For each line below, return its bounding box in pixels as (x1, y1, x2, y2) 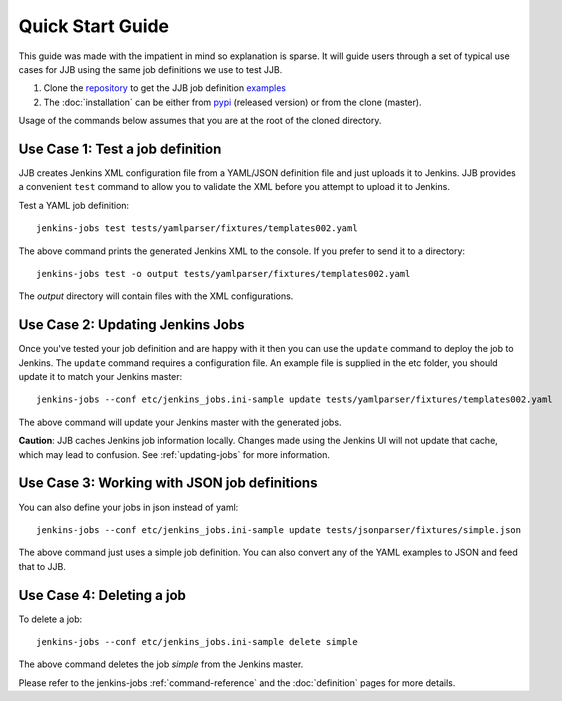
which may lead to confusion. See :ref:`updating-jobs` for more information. (18, 448, 330, 460)
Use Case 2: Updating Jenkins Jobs (18, 316, 245, 334)
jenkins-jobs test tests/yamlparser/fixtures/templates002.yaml (36, 223, 359, 234)
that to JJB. (18, 560, 67, 572)
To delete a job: (18, 613, 83, 625)
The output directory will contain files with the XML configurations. (18, 290, 294, 302)
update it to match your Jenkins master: (18, 371, 183, 383)
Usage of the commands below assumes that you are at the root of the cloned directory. (18, 115, 382, 127)
